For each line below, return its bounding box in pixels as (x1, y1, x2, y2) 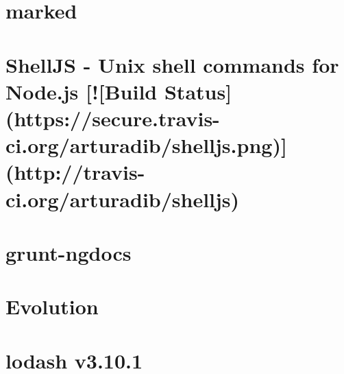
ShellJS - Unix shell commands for (5, 50, 339, 78)
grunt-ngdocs (5, 238, 132, 266)
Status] (164, 77, 232, 105)
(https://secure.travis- (5, 104, 220, 132)
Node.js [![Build (5, 77, 158, 105)
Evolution (5, 292, 99, 320)
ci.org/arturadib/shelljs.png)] (5, 131, 287, 159)
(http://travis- (5, 158, 145, 186)
